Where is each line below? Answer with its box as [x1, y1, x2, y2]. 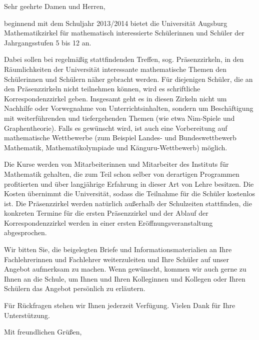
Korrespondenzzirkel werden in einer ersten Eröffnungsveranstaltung [4, 217, 213, 228]
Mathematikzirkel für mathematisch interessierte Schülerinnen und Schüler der [4, 27, 244, 38]
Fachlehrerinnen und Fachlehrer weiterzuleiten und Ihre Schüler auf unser [4, 254, 229, 264]
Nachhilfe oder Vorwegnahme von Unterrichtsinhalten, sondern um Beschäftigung [4, 103, 253, 113]
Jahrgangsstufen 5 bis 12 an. [4, 37, 91, 47]
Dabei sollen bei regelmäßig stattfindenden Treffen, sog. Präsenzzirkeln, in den [4, 54, 244, 64]
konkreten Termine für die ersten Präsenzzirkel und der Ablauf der [4, 208, 208, 218]
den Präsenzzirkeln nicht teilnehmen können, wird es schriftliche [4, 83, 200, 94]
